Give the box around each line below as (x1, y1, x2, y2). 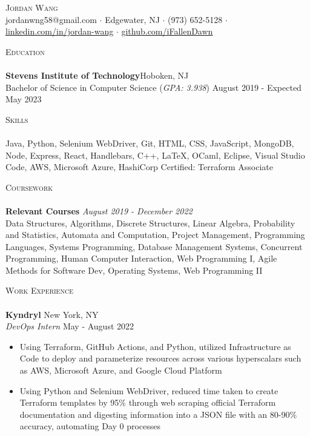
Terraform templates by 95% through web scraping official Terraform (19, 396, 276, 409)
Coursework (5, 180, 53, 193)
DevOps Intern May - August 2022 (5, 320, 134, 332)
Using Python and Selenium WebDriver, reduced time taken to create (19, 384, 279, 397)
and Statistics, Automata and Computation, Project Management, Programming (5, 228, 305, 241)
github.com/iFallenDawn (121, 25, 213, 38)
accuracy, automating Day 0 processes (19, 420, 161, 432)
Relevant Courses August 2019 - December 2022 (5, 204, 193, 217)
